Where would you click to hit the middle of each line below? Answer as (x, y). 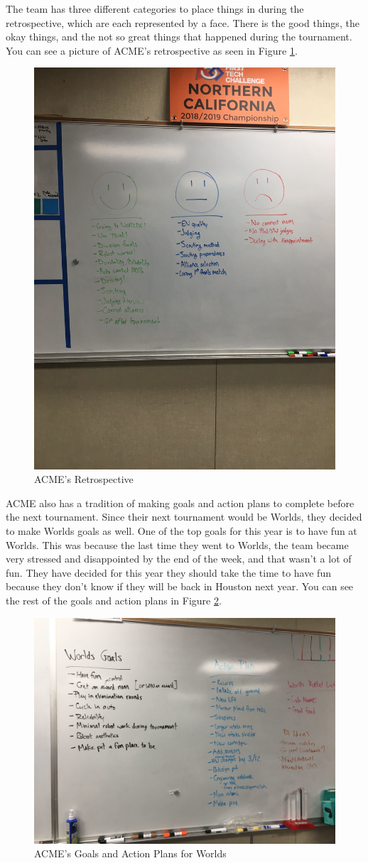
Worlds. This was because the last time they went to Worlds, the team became (177, 544)
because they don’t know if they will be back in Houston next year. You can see (180, 586)
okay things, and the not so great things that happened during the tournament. (179, 37)
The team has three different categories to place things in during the (155, 9)
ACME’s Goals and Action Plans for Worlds (130, 853)
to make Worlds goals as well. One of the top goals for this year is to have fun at (182, 531)
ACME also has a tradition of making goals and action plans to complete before (180, 503)
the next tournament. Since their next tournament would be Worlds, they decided (184, 517)
